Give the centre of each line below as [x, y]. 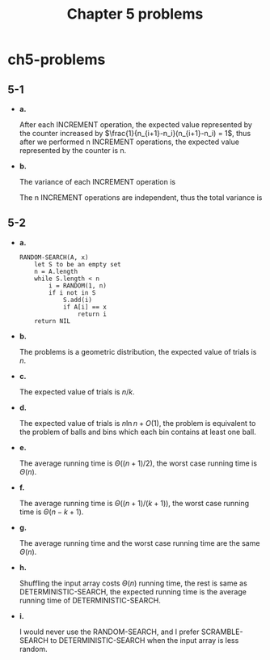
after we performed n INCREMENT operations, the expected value [129, 142]
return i [92, 314]
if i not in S [72, 292]
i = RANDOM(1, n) [78, 285]
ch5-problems [57, 60]
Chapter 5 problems [135, 14]
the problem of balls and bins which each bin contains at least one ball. [137, 432]
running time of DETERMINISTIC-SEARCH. [90, 600]
